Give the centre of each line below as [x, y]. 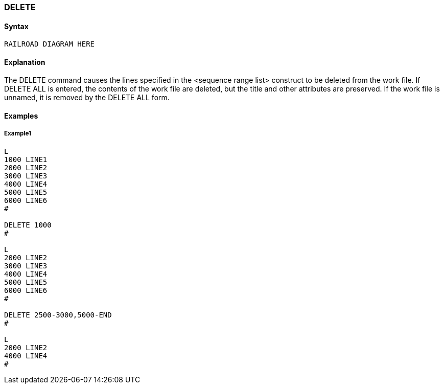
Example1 [18, 134]
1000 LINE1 [26, 159]
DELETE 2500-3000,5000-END [58, 315]
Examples [21, 116]
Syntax [16, 26]
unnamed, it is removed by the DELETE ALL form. [87, 98]
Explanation [25, 62]
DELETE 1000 [28, 225]
